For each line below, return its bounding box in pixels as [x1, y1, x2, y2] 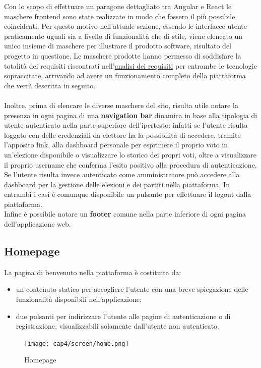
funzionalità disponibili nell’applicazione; [16, 294, 142, 304]
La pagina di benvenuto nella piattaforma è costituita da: [4, 267, 181, 277]
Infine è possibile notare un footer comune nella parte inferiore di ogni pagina [4, 208, 246, 219]
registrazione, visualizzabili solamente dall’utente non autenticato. [16, 321, 220, 331]
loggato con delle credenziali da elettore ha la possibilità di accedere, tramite [4, 129, 241, 140]
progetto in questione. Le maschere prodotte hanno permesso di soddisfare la [4, 50, 241, 61]
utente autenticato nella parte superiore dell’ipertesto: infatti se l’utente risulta [4, 120, 248, 130]
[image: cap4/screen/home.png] [24, 340, 129, 347]
